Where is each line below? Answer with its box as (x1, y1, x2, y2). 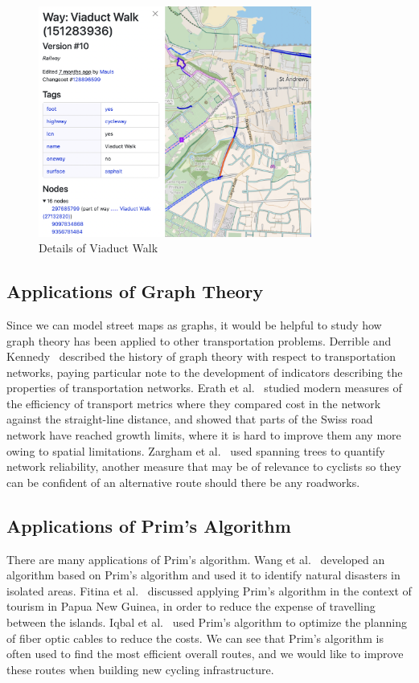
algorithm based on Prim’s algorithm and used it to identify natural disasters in (6, 566, 401, 583)
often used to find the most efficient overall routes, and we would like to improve (6, 645, 404, 662)
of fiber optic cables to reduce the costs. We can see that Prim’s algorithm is (6, 629, 384, 646)
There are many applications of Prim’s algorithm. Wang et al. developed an (6, 550, 385, 567)
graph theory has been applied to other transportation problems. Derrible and (6, 332, 392, 349)
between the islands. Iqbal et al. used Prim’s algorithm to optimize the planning (6, 614, 407, 631)
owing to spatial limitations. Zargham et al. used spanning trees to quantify (6, 442, 385, 459)
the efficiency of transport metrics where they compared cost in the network (6, 395, 381, 411)
